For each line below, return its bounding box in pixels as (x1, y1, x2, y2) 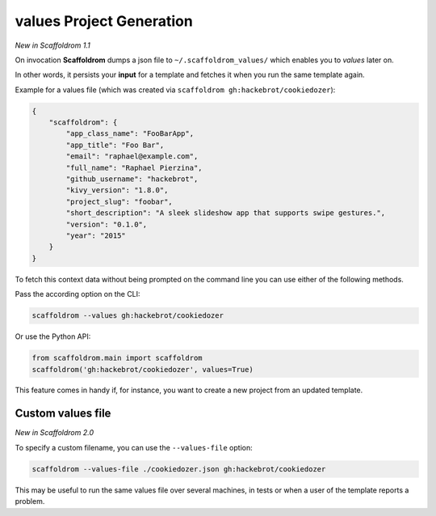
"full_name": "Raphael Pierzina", (65, 163, 203, 172)
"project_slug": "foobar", (65, 197, 173, 206)
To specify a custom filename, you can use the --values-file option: (15, 442, 254, 452)
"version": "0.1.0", (65, 219, 148, 229)
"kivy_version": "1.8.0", (65, 186, 169, 195)
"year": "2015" (65, 231, 127, 240)
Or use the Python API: (15, 332, 91, 341)
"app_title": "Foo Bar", (65, 140, 165, 150)
